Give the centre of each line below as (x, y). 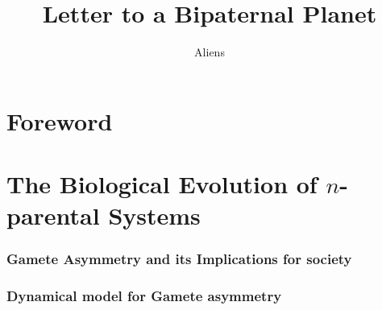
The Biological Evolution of (162, 184)
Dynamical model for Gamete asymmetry (144, 296)
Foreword (60, 120)
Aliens (210, 52)
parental (53, 215)
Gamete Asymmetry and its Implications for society (179, 259)
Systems (154, 215)
